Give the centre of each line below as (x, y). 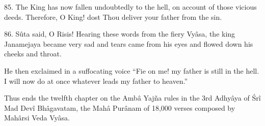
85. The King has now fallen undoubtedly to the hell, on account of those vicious (130, 7)
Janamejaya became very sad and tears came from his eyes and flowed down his (129, 43)
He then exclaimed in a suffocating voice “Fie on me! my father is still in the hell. (132, 70)
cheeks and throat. (33, 54)
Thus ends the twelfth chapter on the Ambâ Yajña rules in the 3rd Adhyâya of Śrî (132, 98)
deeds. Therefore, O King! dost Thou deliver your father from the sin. (113, 17)
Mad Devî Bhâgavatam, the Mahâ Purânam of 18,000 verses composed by (120, 107)
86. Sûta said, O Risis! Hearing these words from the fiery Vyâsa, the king (120, 34)
